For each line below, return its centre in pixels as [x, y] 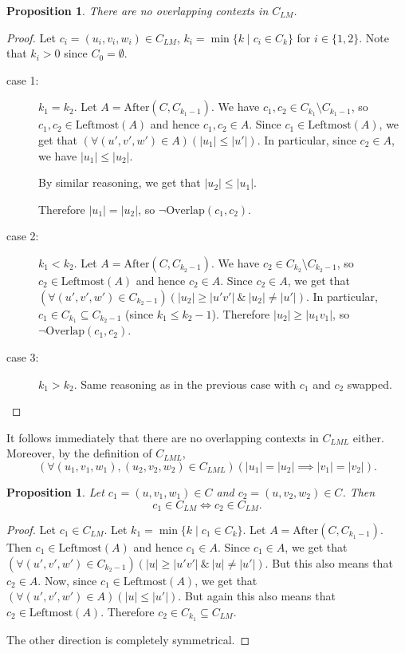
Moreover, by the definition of [79, 453]
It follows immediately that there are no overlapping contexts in [163, 437]
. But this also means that [329, 562]
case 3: [23, 356]
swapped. [370, 384]
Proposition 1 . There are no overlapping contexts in [138, 10]
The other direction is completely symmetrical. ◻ [128, 639]
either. [368, 437]
